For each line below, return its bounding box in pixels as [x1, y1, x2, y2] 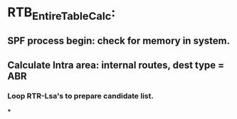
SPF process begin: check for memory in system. [7, 35, 230, 47]
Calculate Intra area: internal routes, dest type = [7, 59, 225, 71]
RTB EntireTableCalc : [7, 4, 116, 23]
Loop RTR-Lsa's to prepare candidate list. [7, 91, 154, 101]
